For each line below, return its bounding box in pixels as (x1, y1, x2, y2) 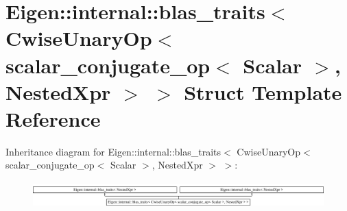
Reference (5, 104, 101, 132)
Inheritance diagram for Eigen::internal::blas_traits (5, 144, 222, 158)
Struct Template (184, 77, 342, 105)
